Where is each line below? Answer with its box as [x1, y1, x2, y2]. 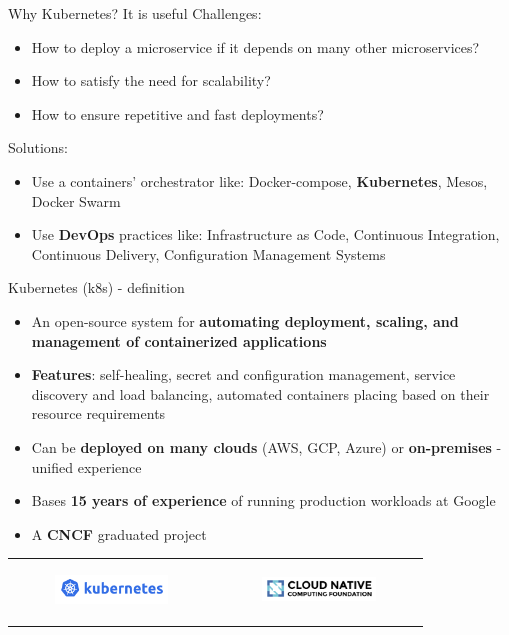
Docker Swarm [31, 190, 121, 211]
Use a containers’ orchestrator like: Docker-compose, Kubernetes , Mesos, [31, 170, 488, 191]
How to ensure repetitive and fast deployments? [31, 103, 324, 124]
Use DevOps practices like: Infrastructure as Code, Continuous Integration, [31, 224, 500, 245]
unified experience [31, 456, 142, 477]
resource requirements [31, 403, 166, 424]
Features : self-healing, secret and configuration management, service [31, 364, 456, 385]
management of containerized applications [31, 330, 327, 351]
